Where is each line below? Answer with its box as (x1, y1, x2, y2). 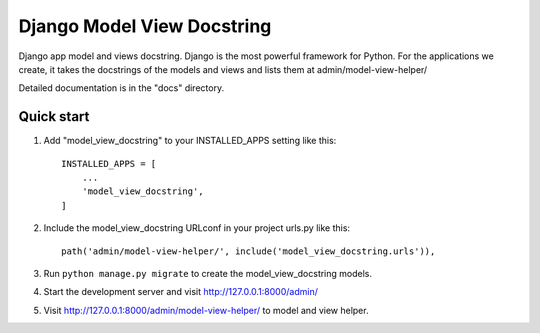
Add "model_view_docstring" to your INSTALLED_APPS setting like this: (43, 135, 337, 147)
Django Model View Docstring (18, 15, 272, 37)
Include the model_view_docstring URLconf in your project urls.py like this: (43, 222, 350, 234)
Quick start (18, 108, 90, 125)
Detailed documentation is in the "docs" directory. (18, 82, 225, 94)
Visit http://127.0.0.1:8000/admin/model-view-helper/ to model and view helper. (43, 304, 369, 316)
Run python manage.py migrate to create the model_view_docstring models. (43, 267, 373, 279)
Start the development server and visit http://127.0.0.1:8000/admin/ (43, 286, 319, 298)
